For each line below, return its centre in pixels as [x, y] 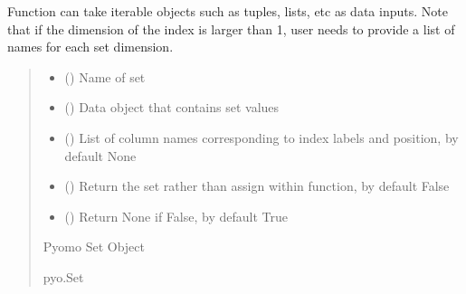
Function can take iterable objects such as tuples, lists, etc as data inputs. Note [228, 11]
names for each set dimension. [90, 47]
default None [100, 155]
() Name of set [105, 76]
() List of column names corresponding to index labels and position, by [262, 137]
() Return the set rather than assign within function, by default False [257, 186]
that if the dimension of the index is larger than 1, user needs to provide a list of [231, 28]
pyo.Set [63, 276]
